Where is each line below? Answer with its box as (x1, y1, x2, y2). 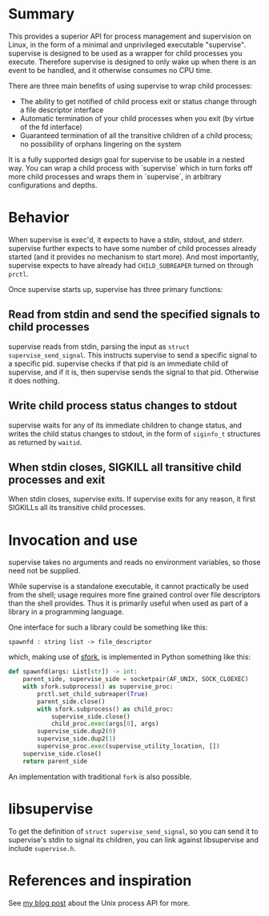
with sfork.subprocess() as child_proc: (37, 705, 174, 713)
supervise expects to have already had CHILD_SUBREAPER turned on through (8, 260, 254, 270)
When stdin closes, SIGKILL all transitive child (8, 460, 242, 474)
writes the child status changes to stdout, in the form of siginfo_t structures (8, 428, 261, 438)
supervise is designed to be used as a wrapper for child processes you (8, 48, 243, 58)
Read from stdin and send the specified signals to (8, 308, 260, 322)
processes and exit (8, 472, 106, 486)
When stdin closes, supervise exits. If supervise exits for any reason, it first (8, 494, 256, 504)
